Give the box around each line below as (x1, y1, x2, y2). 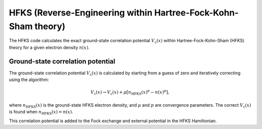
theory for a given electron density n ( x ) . (9, 44, 90, 50)
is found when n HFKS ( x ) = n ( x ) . (9, 109, 73, 116)
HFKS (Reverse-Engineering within (9, 7, 153, 18)
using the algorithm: (9, 77, 49, 82)
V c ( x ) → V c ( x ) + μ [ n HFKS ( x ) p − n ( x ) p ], (90, 89, 170, 97)
